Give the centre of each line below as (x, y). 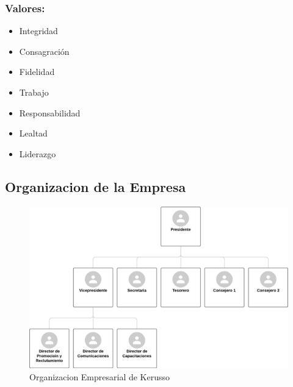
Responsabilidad (50, 112)
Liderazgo (38, 153)
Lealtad (33, 133)
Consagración (44, 51)
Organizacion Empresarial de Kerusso (100, 377)
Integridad (38, 31)
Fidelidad (37, 72)
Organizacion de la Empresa (96, 186)
